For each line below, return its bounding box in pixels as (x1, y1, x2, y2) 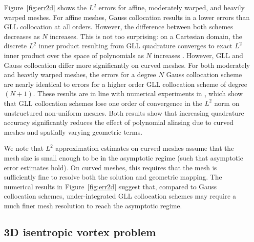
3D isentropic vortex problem (4, 224, 156, 239)
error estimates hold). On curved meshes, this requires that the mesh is (4, 162, 217, 172)
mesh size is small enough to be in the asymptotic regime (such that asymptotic (4, 152, 243, 162)
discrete (4, 40, 27, 51)
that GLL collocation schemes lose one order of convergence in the (4, 98, 202, 108)
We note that (4, 143, 43, 153)
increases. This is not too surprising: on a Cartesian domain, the (49, 31, 242, 41)
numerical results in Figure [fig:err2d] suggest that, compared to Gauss (4, 181, 217, 191)
